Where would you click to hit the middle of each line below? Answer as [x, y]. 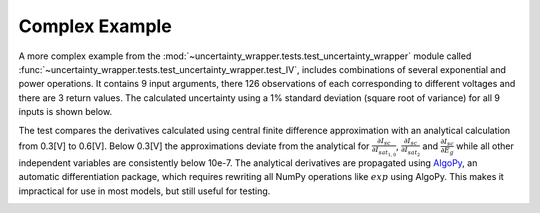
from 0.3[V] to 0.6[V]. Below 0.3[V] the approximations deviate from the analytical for [194, 146]
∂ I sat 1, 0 [384, 151]
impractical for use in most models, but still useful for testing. [144, 191]
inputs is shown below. [65, 112]
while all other [485, 146]
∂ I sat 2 [410, 151]
